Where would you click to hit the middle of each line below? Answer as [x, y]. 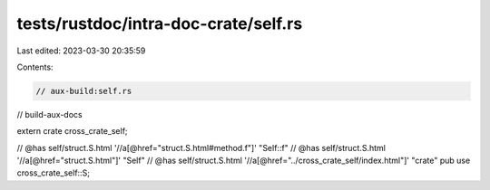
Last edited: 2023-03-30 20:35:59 [81, 51]
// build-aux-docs [49, 114]
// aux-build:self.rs [84, 91]
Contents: [35, 67]
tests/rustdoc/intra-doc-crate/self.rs [160, 24]
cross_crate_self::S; [54, 173]
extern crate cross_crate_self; [72, 131]
